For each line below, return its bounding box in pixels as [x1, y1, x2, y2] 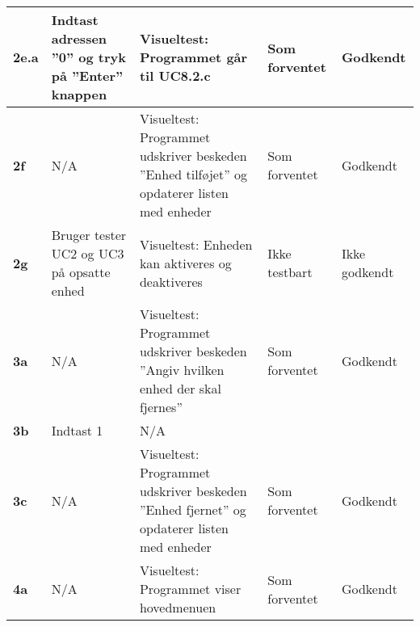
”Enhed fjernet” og [139, 500, 246, 519]
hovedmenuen [139, 598, 216, 616]
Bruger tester [51, 225, 127, 244]
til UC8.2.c [139, 66, 211, 85]
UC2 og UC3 [51, 244, 124, 263]
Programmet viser [139, 579, 241, 598]
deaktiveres [139, 271, 203, 291]
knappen [51, 85, 107, 103]
